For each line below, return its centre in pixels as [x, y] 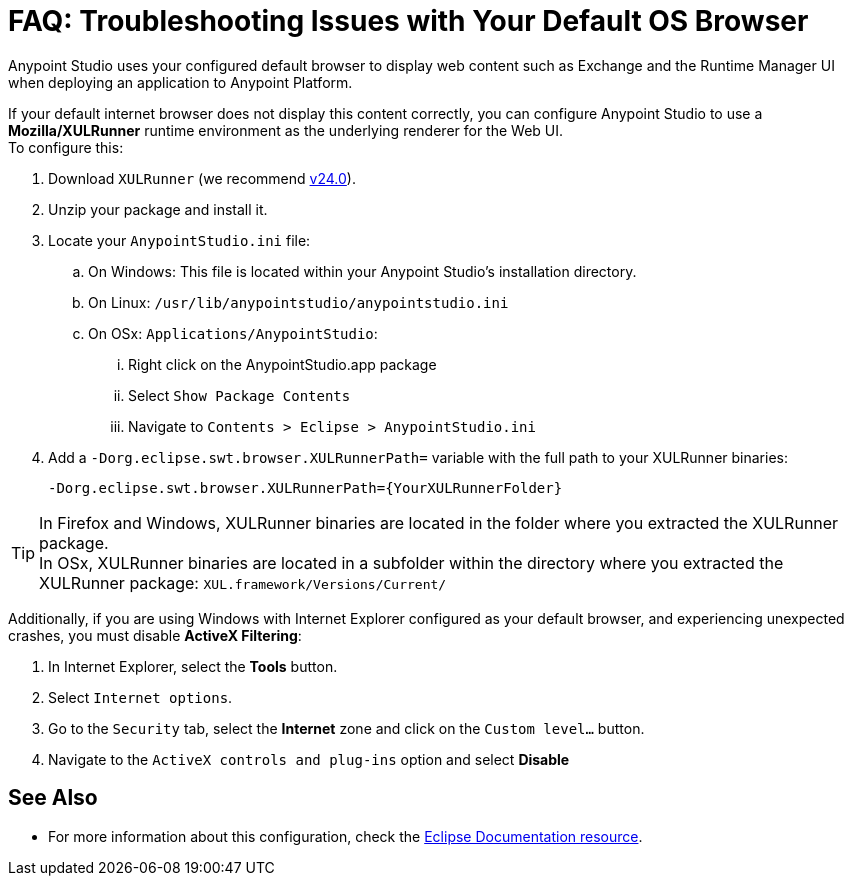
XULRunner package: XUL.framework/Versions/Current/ [243, 582]
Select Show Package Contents [239, 395]
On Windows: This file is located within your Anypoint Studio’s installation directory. [362, 271]
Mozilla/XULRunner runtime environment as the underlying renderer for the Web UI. [286, 130]
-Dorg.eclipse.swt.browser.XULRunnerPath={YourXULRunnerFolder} [305, 487]
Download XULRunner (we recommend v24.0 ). [202, 178]
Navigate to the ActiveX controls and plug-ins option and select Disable [309, 759]
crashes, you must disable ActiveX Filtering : [155, 635]
